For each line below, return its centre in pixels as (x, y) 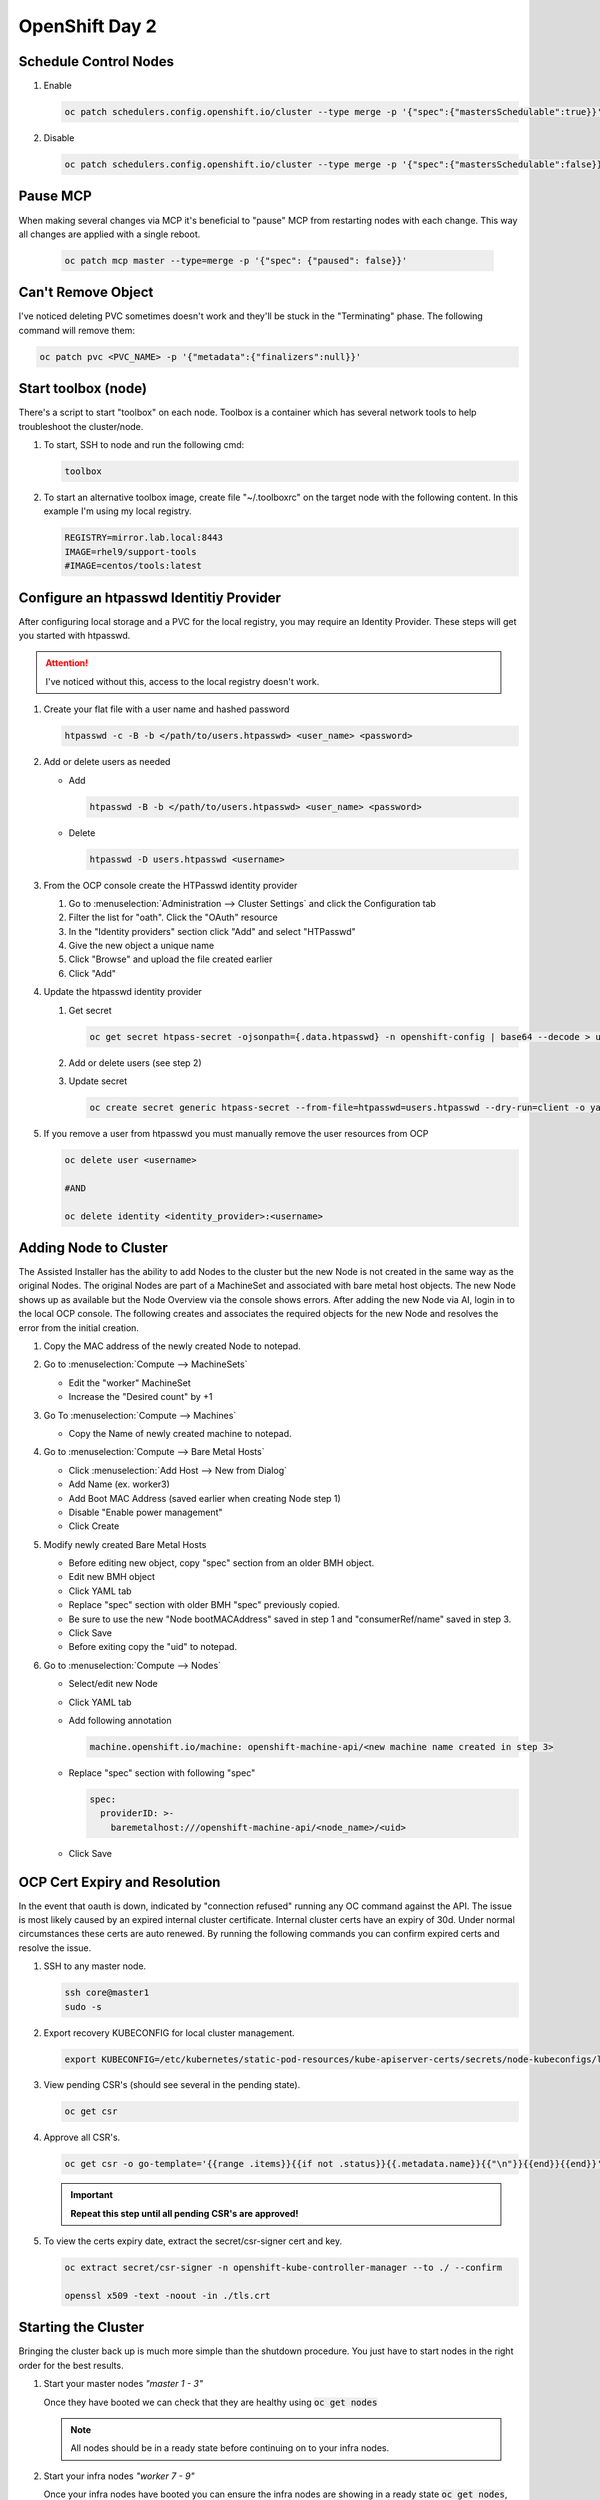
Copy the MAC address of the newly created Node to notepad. (172, 1346)
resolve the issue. (55, 1947)
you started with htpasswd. (74, 636)
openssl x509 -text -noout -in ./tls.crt (167, 2295)
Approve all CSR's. (82, 2137)
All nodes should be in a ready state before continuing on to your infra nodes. (230, 2448)
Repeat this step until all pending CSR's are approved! (184, 2213)
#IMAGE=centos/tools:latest (133, 566)
